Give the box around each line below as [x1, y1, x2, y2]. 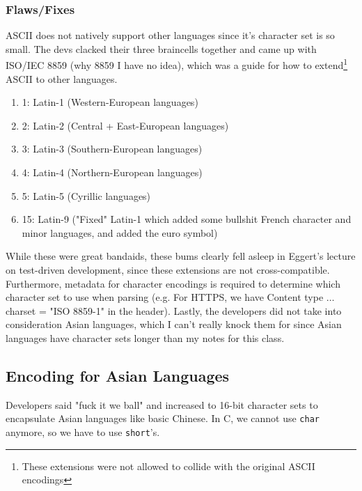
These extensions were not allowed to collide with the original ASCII [22, 458, 315, 473]
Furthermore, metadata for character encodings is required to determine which [6, 276, 340, 290]
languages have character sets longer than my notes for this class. [6, 330, 285, 345]
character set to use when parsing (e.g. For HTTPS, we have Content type [6, 290, 324, 304]
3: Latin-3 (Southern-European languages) [22, 141, 203, 156]
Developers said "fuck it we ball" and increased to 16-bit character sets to [6, 397, 318, 412]
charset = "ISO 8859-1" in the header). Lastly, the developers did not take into [6, 303, 342, 318]
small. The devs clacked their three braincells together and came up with [6, 41, 317, 56]
